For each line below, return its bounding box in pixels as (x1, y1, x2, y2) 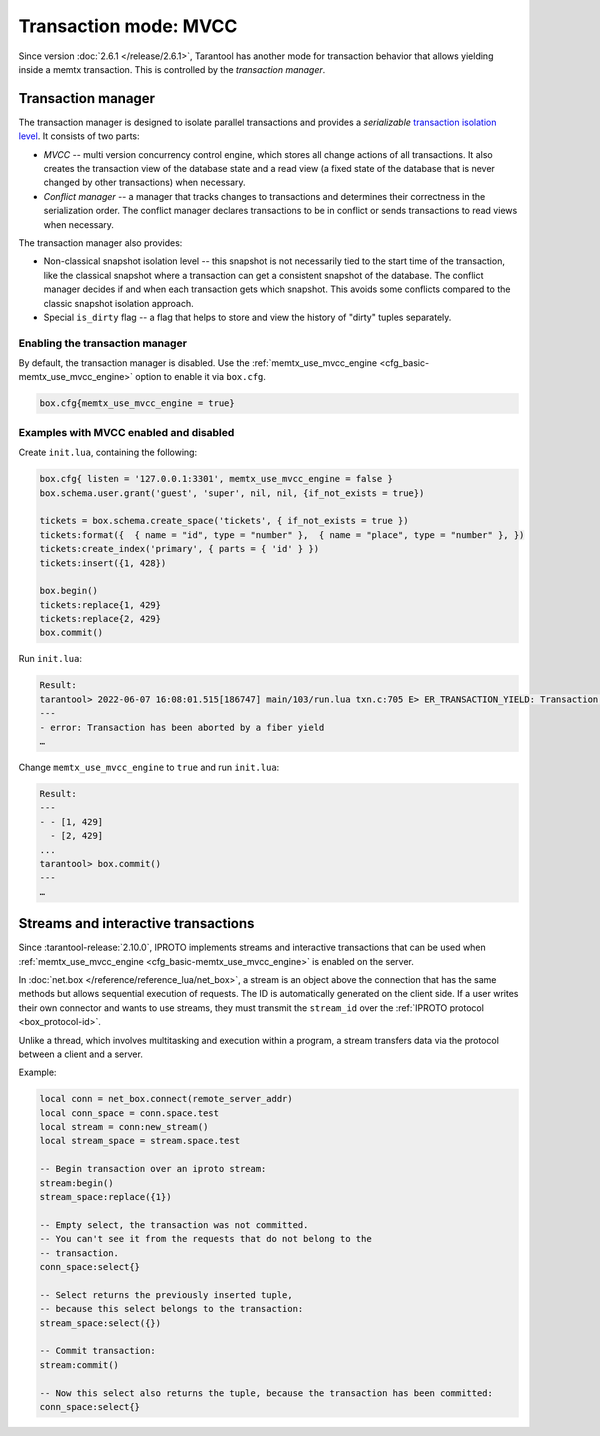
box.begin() (39, 585, 99, 597)
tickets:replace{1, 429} (39, 599, 162, 610)
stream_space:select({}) (39, 1317, 162, 1329)
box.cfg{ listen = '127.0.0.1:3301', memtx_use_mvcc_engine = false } (39, 473, 394, 485)
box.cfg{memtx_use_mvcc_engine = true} (39, 398, 235, 409)
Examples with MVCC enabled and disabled (18, 425, 235, 439)
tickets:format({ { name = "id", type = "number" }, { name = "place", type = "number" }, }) (39, 529, 525, 540)
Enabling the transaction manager (18, 336, 187, 350)
